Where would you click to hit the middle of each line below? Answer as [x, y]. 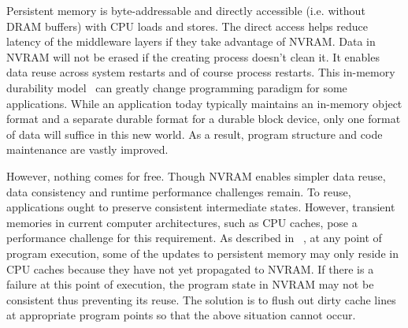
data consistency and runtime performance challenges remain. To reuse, [179, 191]
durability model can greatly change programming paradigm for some [177, 87]
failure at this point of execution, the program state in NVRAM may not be [190, 284]
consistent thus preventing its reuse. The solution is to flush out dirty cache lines [201, 299]
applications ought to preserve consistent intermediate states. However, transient [201, 207]
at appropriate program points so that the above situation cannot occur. [181, 315]
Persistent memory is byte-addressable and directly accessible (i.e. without [186, 10]
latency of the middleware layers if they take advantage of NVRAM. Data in [191, 41]
